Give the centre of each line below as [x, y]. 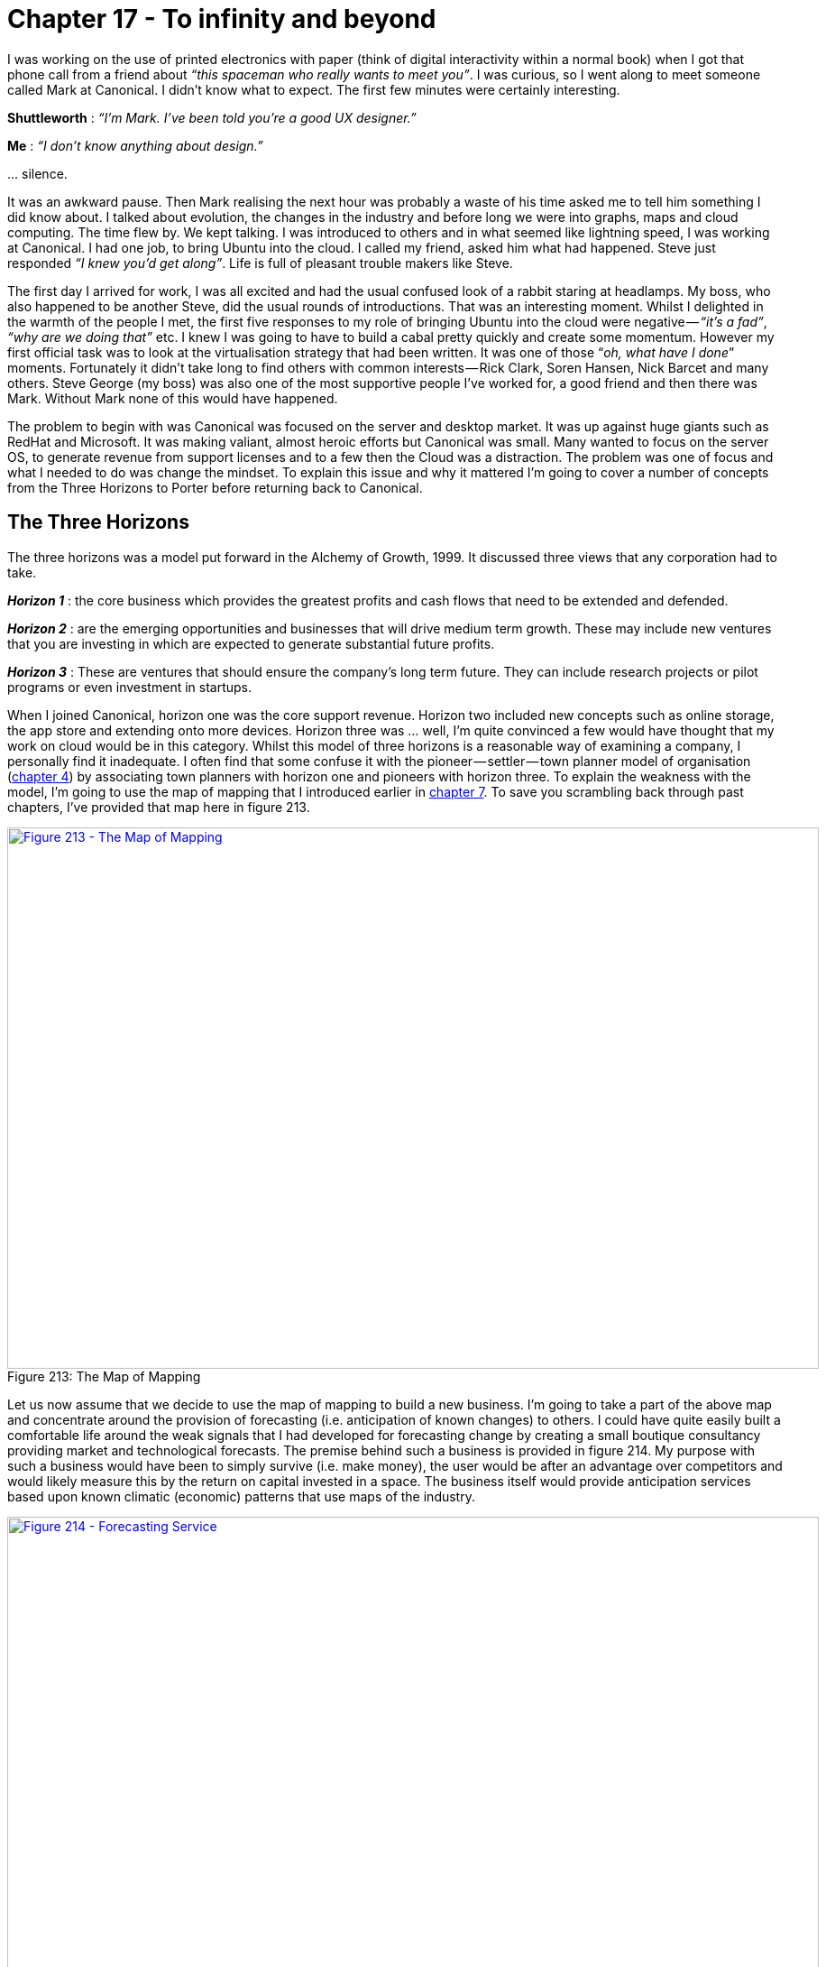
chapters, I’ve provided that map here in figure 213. [159, 807]
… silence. [37, 173]
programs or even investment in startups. [130, 687]
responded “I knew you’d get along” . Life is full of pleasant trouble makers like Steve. [260, 263]
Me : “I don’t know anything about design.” [135, 145]
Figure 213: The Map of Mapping [104, 1376]
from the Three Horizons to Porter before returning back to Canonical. [215, 487]
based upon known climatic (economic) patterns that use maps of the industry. [241, 1496]
